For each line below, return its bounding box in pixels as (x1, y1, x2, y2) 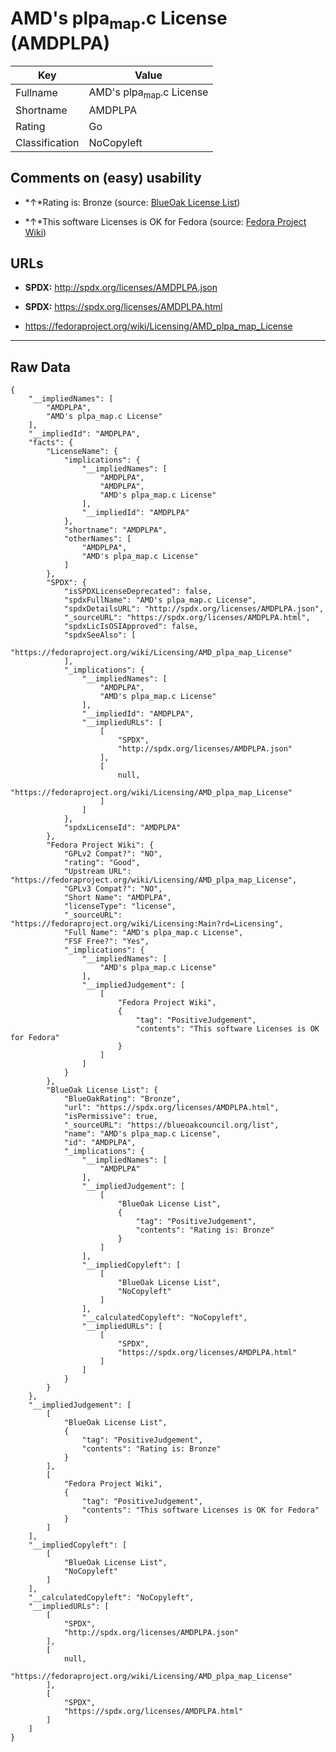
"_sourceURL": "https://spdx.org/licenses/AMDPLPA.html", (63, 613, 311, 623)
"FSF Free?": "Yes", (63, 937, 150, 947)
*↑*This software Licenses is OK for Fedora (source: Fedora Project (24, 215, 307, 227)
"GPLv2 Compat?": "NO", (63, 849, 163, 859)
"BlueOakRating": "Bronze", (63, 1094, 182, 1104)
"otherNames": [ (63, 534, 132, 544)
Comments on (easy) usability (10, 170, 202, 187)
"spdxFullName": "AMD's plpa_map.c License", (63, 595, 257, 606)
